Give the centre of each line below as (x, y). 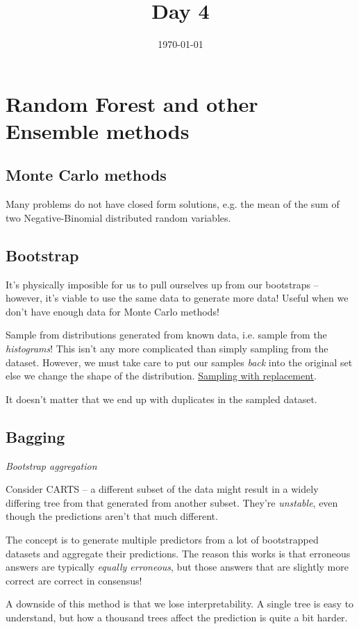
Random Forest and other (132, 103)
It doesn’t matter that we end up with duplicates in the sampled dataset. (161, 399)
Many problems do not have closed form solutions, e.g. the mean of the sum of (173, 204)
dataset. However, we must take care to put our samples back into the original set (179, 362)
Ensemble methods (98, 130)
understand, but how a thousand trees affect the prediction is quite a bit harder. (177, 617)
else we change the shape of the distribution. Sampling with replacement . (161, 376)
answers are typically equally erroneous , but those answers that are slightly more (177, 567)
